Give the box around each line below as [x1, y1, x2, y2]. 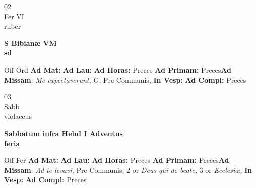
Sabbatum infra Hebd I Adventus [4, 128, 123, 138]
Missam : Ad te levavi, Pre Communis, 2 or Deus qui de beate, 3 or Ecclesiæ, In [4, 164, 252, 175]
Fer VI [4, 11, 24, 21]
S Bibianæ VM [4, 37, 57, 48]
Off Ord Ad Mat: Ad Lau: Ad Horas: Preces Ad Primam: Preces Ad [4, 64, 231, 75]
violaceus [4, 111, 32, 121]
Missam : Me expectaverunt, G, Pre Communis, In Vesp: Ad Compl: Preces [4, 74, 246, 85]
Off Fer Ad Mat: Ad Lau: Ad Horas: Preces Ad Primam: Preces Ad [4, 155, 229, 165]
